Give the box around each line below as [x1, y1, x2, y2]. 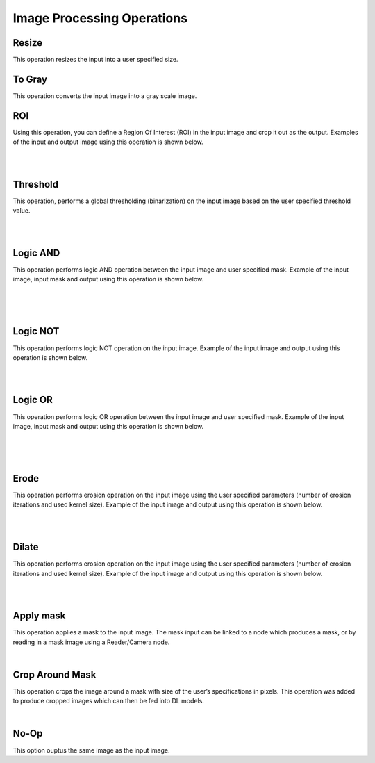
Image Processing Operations [12, 10, 187, 26]
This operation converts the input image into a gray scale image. [12, 91, 197, 100]
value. [12, 206, 31, 215]
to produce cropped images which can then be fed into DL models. [12, 697, 205, 705]
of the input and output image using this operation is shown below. [12, 138, 204, 146]
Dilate [12, 541, 39, 553]
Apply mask [12, 610, 66, 622]
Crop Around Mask [12, 668, 97, 680]
